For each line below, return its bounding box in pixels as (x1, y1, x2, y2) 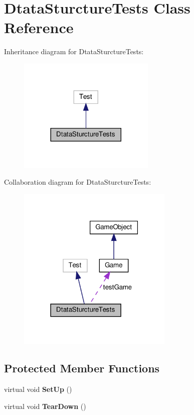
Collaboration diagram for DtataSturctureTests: (4, 177, 151, 187)
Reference (4, 17, 74, 38)
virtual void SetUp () (4, 384, 72, 394)
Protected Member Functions (4, 360, 160, 376)
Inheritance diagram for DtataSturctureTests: (4, 46, 144, 57)
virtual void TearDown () (4, 400, 86, 411)
